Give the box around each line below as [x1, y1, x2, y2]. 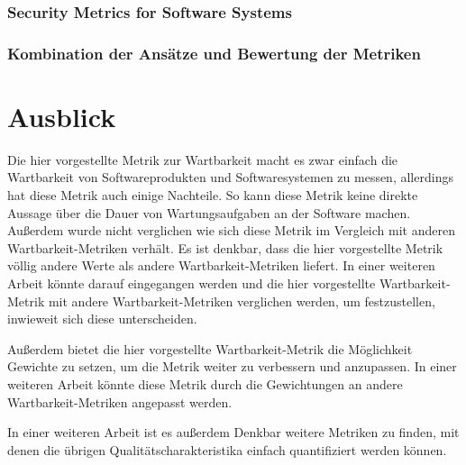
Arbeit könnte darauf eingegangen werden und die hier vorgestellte [7, 273, 376, 292]
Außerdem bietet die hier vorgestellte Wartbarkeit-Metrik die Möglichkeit [7, 339, 413, 358]
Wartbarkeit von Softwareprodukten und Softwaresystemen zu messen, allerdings [7, 168, 453, 187]
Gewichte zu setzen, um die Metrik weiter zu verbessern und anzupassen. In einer [7, 357, 457, 376]
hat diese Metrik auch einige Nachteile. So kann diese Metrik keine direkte [7, 186, 418, 204]
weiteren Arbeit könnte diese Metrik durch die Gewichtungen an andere [7, 374, 403, 393]
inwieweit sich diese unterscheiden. [7, 309, 197, 328]
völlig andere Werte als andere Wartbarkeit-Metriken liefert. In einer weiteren [7, 256, 435, 275]
